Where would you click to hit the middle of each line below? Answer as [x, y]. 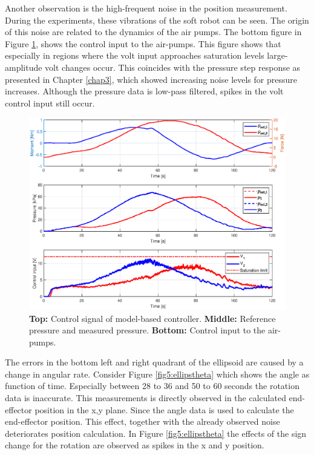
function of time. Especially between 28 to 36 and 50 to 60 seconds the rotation [152, 386]
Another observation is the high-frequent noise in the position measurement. [146, 8]
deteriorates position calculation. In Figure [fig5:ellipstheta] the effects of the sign [156, 433]
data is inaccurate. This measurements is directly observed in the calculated [146, 398]
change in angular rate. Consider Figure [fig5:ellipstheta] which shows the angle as [157, 374]
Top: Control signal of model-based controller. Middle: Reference [152, 318]
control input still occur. [50, 103]
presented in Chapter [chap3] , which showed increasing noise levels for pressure [151, 79]
